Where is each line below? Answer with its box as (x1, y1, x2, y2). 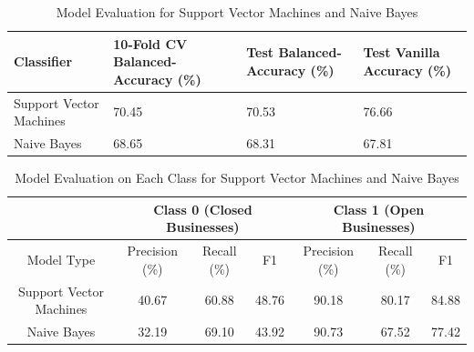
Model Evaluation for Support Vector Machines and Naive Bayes (56, 3, 418, 21)
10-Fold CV (113, 34, 188, 53)
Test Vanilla (363, 43, 440, 62)
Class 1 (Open (333, 199, 425, 218)
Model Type (26, 249, 96, 268)
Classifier (14, 52, 73, 71)
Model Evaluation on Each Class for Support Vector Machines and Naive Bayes (15, 168, 459, 187)
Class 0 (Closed (153, 199, 252, 218)
